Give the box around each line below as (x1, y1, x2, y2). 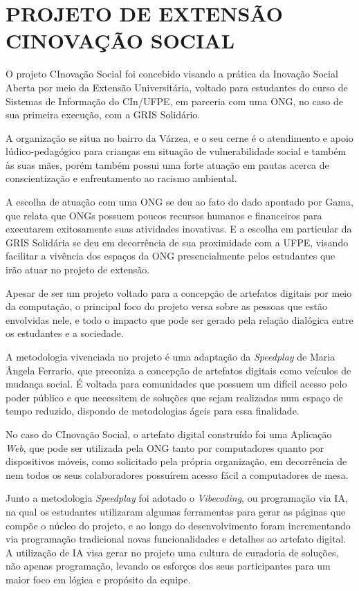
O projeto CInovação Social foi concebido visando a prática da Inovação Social (6, 66, 338, 81)
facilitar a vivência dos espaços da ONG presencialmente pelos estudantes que (6, 248, 335, 263)
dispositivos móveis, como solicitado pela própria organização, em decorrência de (6, 454, 347, 469)
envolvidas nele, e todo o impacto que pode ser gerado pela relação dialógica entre (6, 312, 353, 327)
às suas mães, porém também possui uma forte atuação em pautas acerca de (6, 157, 329, 172)
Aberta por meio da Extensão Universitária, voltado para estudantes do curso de (6, 80, 348, 94)
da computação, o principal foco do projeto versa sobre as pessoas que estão (6, 299, 327, 313)
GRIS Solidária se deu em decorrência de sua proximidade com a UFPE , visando (6, 235, 349, 249)
